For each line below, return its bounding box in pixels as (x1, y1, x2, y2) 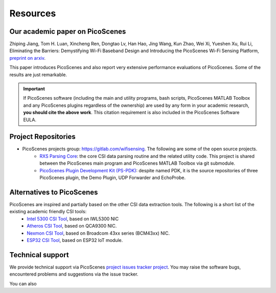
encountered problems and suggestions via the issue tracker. (9, 271, 139, 277)
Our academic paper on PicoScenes (9, 27, 126, 36)
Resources (9, 8, 56, 19)
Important (23, 86, 45, 92)
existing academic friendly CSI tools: (9, 209, 87, 215)
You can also (9, 280, 37, 286)
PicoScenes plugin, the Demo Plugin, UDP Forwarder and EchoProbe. (39, 174, 186, 181)
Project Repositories (9, 132, 76, 141)
